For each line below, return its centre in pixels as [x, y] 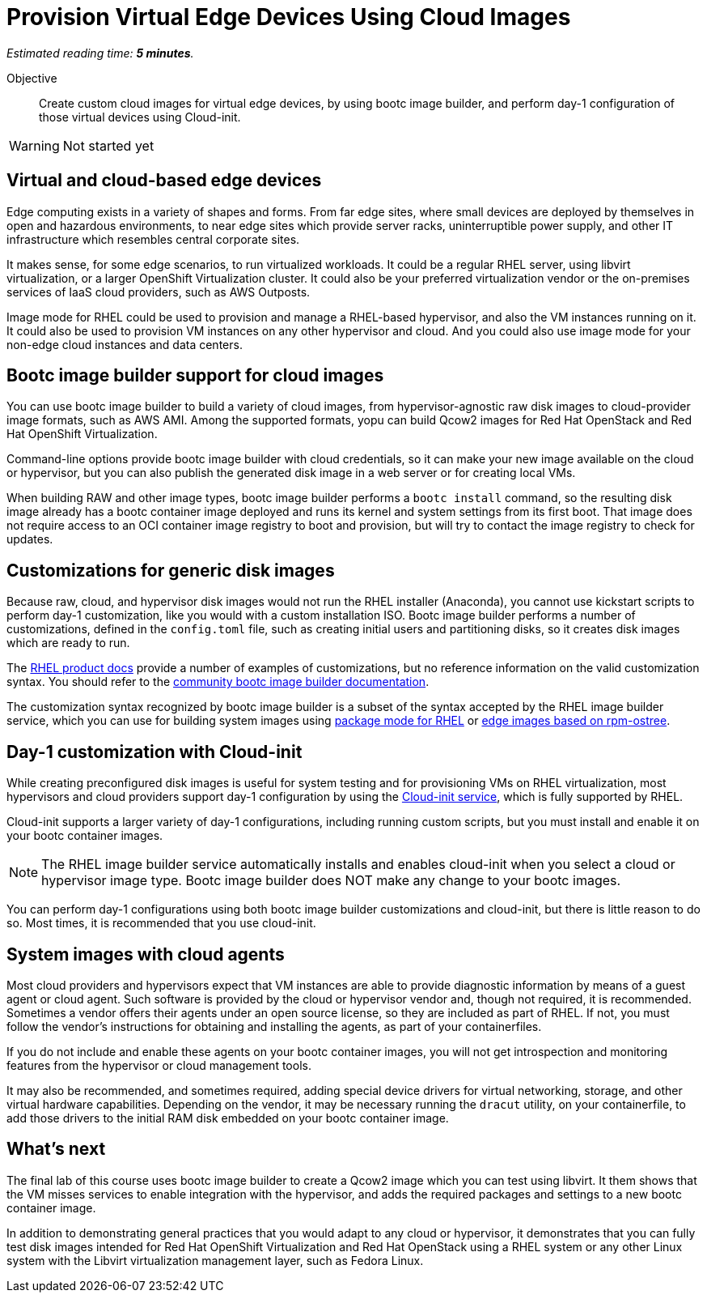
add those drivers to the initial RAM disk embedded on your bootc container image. [228, 1118]
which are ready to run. [68, 643]
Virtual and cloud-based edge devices [164, 181]
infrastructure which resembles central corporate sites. [153, 239]
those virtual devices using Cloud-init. [140, 117]
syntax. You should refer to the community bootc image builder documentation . [218, 682]
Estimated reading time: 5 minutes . [100, 53]
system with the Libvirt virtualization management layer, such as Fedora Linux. [215, 1260]
